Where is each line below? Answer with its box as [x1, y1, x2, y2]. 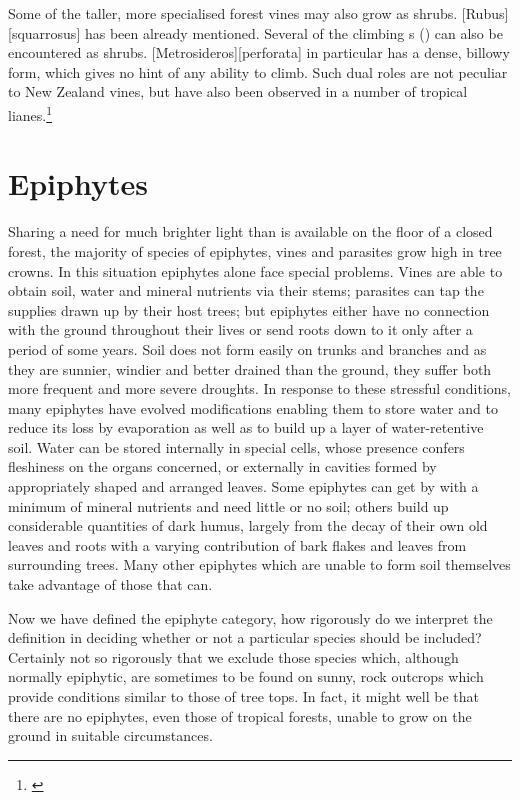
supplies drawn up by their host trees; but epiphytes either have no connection [8, 299, 490, 320]
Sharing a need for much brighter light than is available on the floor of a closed [8, 221, 493, 242]
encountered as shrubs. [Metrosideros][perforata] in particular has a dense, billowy [8, 42, 510, 63]
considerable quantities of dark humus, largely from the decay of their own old [8, 515, 488, 536]
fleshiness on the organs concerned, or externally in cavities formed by [8, 456, 437, 477]
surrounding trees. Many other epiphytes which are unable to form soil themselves [8, 554, 511, 575]
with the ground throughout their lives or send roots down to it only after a [8, 319, 473, 340]
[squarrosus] [8, 22, 81, 43]
